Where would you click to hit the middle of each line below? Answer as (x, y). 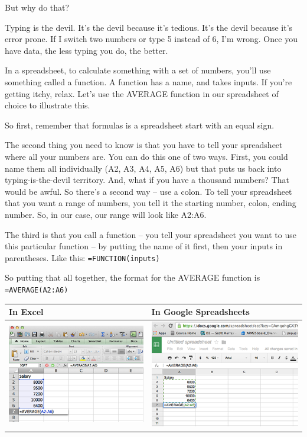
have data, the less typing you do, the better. (86, 50)
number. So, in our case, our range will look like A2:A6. (106, 214)
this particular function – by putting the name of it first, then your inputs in (144, 246)
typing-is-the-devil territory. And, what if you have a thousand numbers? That (147, 180)
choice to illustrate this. (48, 105)
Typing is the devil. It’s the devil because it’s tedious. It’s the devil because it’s (149, 27)
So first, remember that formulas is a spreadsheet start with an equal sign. (140, 125)
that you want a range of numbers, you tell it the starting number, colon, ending (151, 203)
